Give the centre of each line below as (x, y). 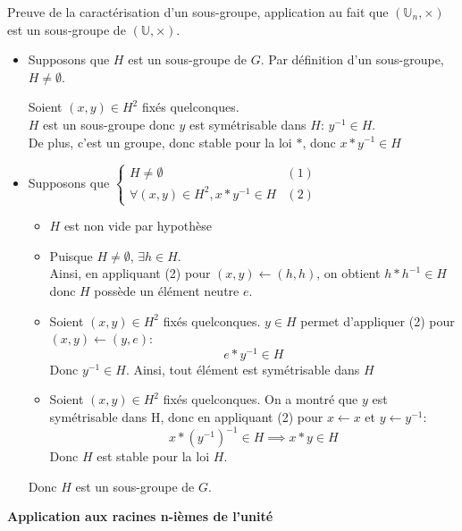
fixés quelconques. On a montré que (260, 399)
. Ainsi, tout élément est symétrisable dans (243, 369)
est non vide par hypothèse (138, 226)
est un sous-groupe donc (109, 124)
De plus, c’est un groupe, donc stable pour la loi (160, 142)
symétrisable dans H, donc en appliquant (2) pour (186, 417)
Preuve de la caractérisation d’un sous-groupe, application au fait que (198, 12)
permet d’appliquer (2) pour (378, 320)
